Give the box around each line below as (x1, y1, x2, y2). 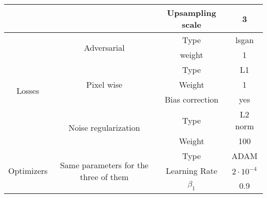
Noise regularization (68, 122, 140, 133)
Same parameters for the (60, 159, 149, 171)
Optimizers (8, 165, 48, 176)
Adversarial (84, 41, 125, 53)
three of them (80, 170, 129, 183)
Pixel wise (86, 78, 123, 90)
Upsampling (167, 7, 216, 18)
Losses (16, 84, 40, 96)
